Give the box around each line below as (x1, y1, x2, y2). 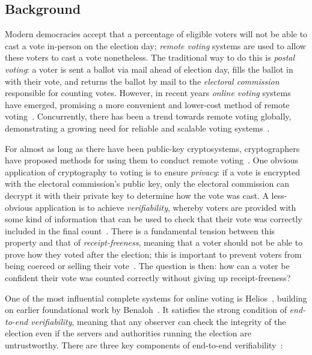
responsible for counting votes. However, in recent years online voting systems (5, 86, 291, 99)
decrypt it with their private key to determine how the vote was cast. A (5, 189, 269, 201)
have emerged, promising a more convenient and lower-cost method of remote (5, 98, 290, 111)
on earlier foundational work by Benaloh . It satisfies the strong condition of (5, 303, 287, 316)
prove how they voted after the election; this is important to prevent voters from (5, 247, 302, 260)
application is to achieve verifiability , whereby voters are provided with (35, 201, 296, 213)
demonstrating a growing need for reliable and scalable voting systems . (5, 121, 270, 134)
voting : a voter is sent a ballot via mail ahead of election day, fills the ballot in (5, 62, 293, 75)
